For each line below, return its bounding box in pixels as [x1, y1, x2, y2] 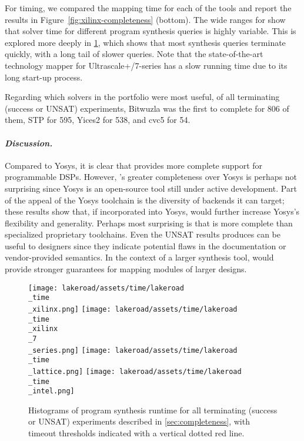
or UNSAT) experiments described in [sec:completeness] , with [28, 415, 250, 427]
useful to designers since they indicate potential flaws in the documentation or [5, 239, 286, 252]
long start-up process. [5, 71, 83, 83]
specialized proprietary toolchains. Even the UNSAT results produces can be [5, 228, 281, 240]
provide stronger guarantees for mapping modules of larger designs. [5, 263, 247, 275]
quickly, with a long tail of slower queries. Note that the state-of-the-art [5, 48, 263, 60]
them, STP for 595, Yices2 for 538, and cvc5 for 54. [5, 113, 191, 126]
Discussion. [5, 136, 53, 149]
